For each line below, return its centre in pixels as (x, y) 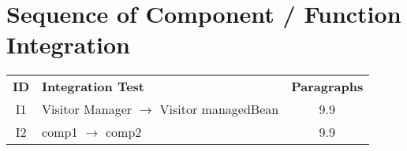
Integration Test (93, 87)
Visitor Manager (87, 109)
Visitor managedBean (219, 109)
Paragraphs (327, 87)
